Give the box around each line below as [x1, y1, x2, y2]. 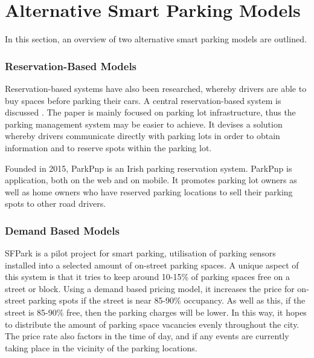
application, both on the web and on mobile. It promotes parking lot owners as [5, 174, 297, 186]
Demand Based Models [5, 223, 120, 238]
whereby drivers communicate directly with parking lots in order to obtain [5, 129, 280, 142]
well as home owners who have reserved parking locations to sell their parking [5, 185, 293, 198]
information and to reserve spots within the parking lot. [5, 141, 212, 154]
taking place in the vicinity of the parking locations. [5, 341, 197, 354]
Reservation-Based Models [5, 58, 137, 73]
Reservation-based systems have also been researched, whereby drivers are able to [5, 82, 307, 94]
